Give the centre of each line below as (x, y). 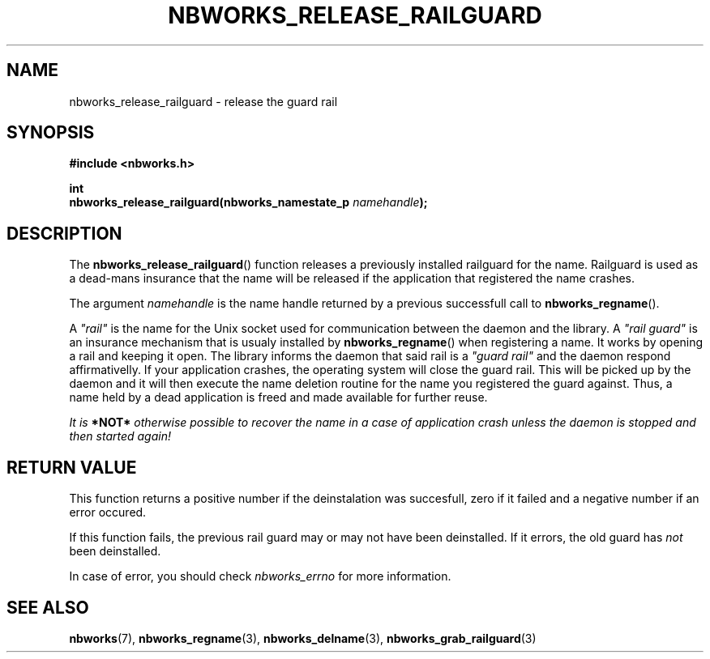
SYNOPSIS (51, 133)
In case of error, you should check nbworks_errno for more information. (260, 576)
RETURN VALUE (72, 467)
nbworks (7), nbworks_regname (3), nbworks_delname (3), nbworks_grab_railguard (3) (303, 638)
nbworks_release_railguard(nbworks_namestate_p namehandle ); (248, 202)
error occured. (108, 512)
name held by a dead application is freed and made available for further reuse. (278, 398)
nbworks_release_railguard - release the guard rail (203, 101)
